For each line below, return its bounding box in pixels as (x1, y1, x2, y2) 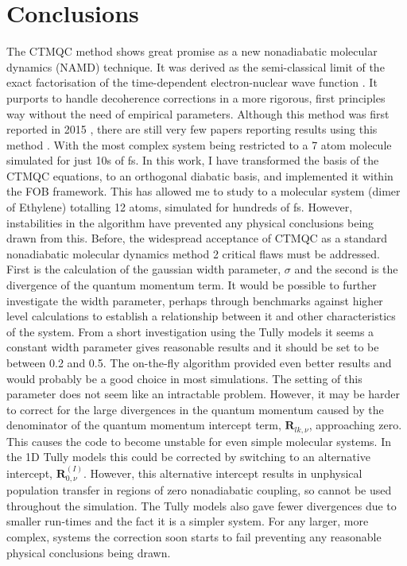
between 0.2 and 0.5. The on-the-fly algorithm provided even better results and (6, 355, 392, 370)
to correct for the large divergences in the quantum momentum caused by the (6, 401, 384, 417)
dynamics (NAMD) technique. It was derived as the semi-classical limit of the (6, 58, 385, 75)
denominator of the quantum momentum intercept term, (6, 417, 281, 433)
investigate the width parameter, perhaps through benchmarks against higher (6, 292, 383, 308)
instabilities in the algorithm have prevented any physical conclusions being (6, 214, 374, 231)
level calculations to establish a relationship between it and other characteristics (6, 308, 396, 324)
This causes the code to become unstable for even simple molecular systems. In (6, 432, 391, 449)
